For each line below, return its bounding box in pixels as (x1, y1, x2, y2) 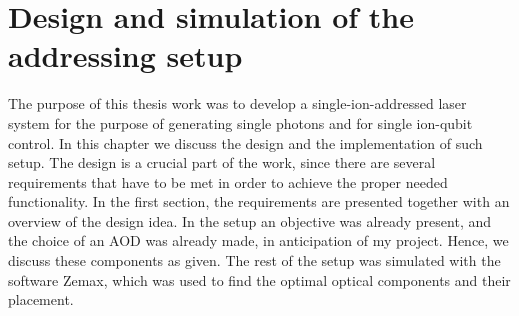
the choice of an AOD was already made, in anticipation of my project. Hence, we (8, 230, 509, 251)
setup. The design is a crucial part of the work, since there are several (8, 152, 436, 173)
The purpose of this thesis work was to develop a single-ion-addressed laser (8, 93, 467, 114)
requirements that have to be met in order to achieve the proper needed (8, 171, 448, 192)
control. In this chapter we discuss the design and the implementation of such (8, 132, 483, 153)
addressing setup (8, 35, 243, 76)
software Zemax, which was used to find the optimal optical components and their (8, 269, 511, 290)
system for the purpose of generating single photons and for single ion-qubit (8, 112, 473, 133)
